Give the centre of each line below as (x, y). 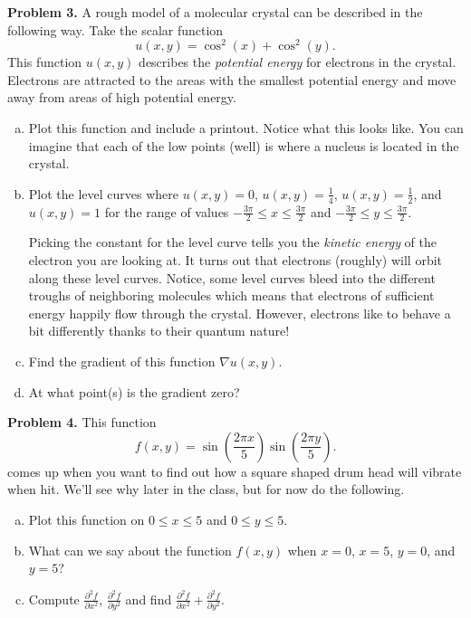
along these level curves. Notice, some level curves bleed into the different (232, 277)
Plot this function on (87, 520)
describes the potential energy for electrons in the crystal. (298, 62)
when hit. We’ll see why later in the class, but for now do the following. (206, 489)
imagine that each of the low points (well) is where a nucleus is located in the (244, 145)
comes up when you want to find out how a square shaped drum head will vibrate (235, 471)
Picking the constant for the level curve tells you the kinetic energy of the (233, 242)
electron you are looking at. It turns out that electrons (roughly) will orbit (235, 260)
